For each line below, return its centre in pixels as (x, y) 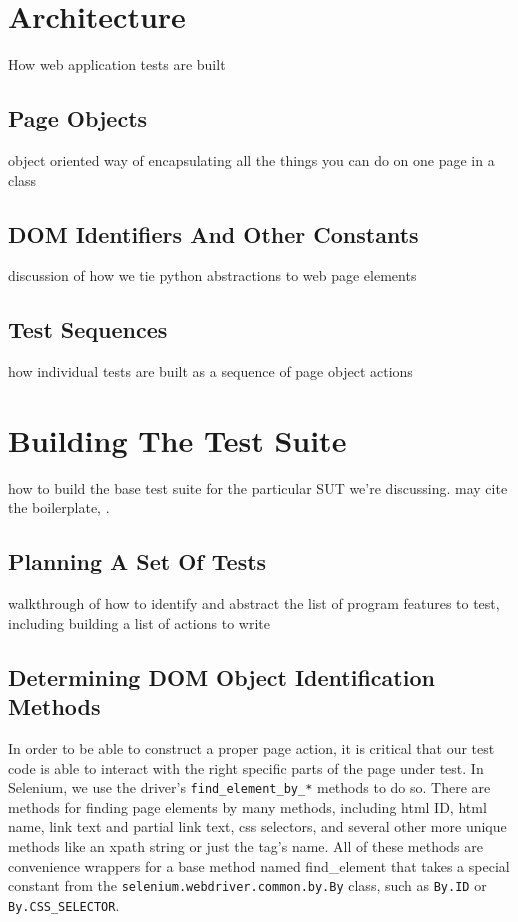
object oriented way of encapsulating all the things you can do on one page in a (251, 159)
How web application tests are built (117, 64)
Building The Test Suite (177, 439)
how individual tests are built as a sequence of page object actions (210, 371)
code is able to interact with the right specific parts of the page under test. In (246, 767)
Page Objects (78, 118)
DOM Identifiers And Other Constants (213, 233)
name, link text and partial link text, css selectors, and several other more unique (257, 826)
